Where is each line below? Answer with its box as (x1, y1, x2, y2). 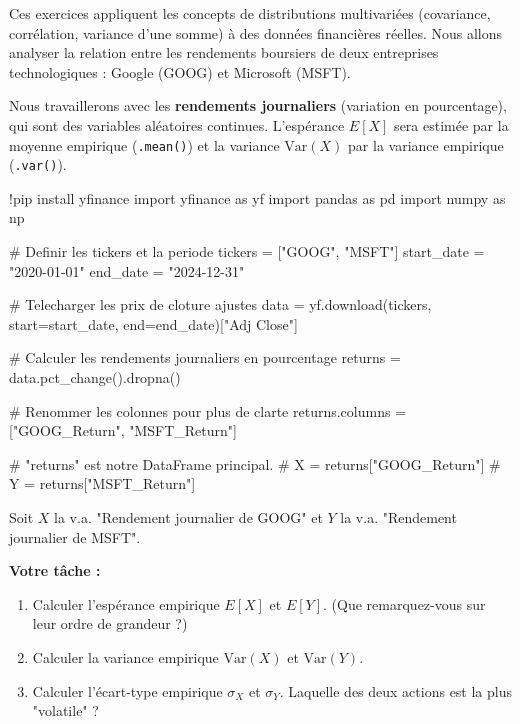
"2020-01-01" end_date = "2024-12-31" (9, 260, 245, 281)
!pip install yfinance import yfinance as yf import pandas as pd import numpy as (9, 187, 506, 208)
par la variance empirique (348, 134, 504, 155)
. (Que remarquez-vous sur (323, 593, 486, 614)
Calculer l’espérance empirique (32, 593, 220, 614)
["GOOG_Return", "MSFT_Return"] (9, 420, 237, 441)
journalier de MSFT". (9, 526, 141, 547)
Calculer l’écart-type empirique (32, 680, 223, 701)
